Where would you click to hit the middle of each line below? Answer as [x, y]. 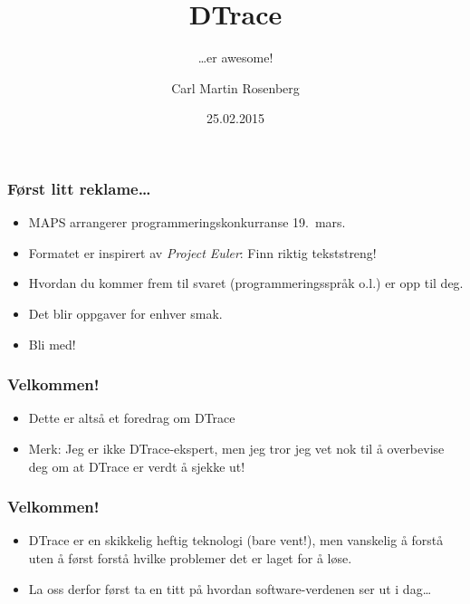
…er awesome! [235, 58]
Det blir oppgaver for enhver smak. [125, 313]
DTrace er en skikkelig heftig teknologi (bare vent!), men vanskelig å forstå [236, 540]
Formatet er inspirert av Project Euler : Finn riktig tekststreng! [202, 252]
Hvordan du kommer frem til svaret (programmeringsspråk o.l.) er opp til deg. [246, 283]
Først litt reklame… [79, 188]
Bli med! [52, 344]
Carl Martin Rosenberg [235, 87]
